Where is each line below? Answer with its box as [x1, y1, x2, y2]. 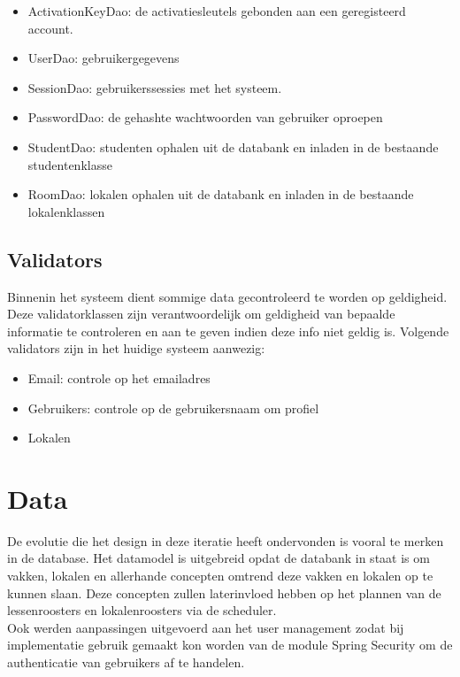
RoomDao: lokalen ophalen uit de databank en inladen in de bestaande [27, 185, 414, 204]
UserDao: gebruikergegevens [27, 49, 180, 67]
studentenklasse [27, 155, 112, 173]
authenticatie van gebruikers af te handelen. [7, 652, 245, 671]
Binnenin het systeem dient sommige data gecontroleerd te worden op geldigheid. [7, 287, 448, 305]
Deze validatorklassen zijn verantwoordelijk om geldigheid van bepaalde [7, 304, 395, 323]
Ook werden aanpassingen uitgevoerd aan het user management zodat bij [7, 618, 404, 636]
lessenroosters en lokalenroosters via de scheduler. [7, 601, 277, 619]
